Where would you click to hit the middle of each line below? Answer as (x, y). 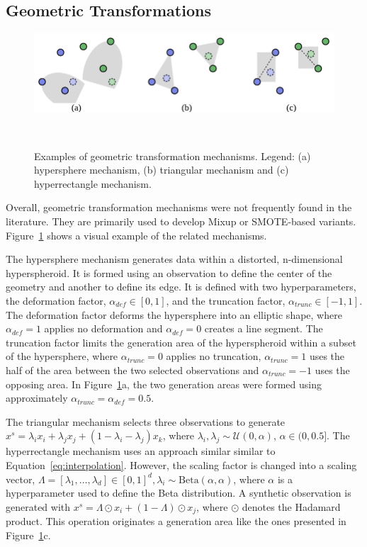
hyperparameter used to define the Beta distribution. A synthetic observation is (179, 493)
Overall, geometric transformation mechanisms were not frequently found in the (179, 207)
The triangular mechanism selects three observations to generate (146, 421)
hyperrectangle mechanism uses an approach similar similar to (141, 451)
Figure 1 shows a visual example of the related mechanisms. (136, 235)
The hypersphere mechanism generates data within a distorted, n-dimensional (174, 259)
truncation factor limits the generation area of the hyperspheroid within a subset (181, 342)
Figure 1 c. (28, 535)
